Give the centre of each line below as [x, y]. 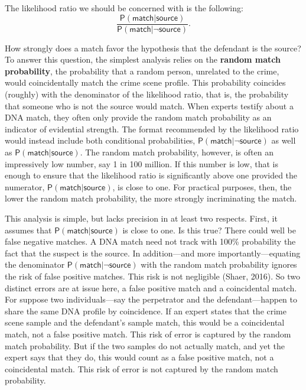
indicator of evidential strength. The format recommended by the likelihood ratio [152, 129]
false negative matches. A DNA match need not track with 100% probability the [150, 241]
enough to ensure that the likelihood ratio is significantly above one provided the [151, 175]
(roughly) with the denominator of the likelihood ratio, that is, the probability [147, 94]
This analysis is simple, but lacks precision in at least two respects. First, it [141, 218]
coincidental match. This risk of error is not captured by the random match [141, 368]
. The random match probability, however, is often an [177, 152]
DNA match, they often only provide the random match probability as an [138, 117]
